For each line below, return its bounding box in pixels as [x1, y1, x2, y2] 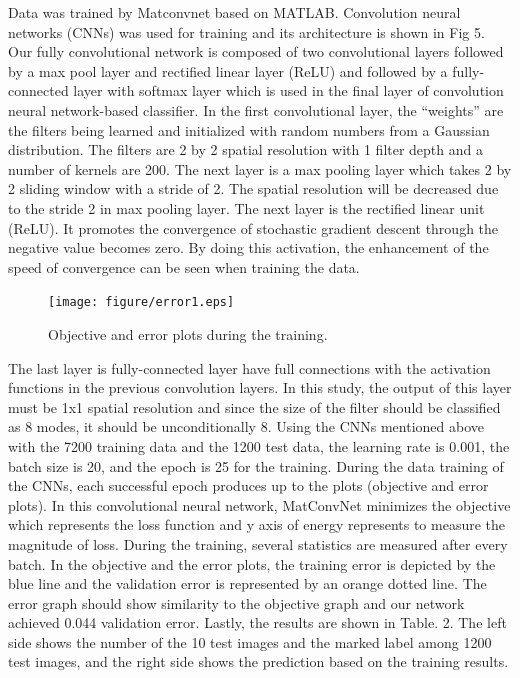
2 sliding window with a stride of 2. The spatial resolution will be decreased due [8, 178, 499, 199]
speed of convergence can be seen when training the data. [8, 256, 360, 277]
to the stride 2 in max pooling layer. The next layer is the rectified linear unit [8, 197, 485, 218]
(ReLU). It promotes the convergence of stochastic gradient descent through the [8, 217, 499, 238]
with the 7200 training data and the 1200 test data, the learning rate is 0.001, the [8, 435, 510, 456]
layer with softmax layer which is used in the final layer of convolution [73, 80, 504, 101]
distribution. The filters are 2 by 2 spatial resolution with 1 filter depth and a [8, 139, 483, 160]
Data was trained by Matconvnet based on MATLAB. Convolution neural [8, 2, 461, 22]
